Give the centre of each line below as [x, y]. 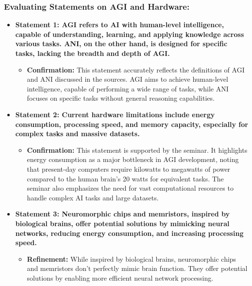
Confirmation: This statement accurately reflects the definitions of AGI [136, 69]
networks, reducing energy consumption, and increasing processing [129, 233]
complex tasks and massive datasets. [77, 134]
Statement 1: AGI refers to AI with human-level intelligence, [120, 25]
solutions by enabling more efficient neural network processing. [120, 277]
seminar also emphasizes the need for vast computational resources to [130, 188]
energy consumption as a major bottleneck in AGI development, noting [133, 159]
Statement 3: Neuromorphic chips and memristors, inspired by [122, 214]
